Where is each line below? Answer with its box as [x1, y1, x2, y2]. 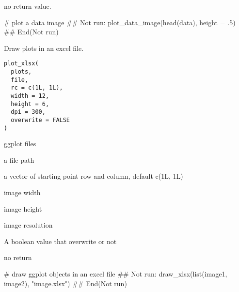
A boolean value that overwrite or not [4, 236, 117, 246]
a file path [4, 154, 34, 165]
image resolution [4, 220, 53, 230]
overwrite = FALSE [11, 116, 70, 123]
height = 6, [11, 100, 49, 108]
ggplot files [4, 138, 36, 149]
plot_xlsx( [4, 60, 39, 67]
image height [4, 203, 42, 214]
